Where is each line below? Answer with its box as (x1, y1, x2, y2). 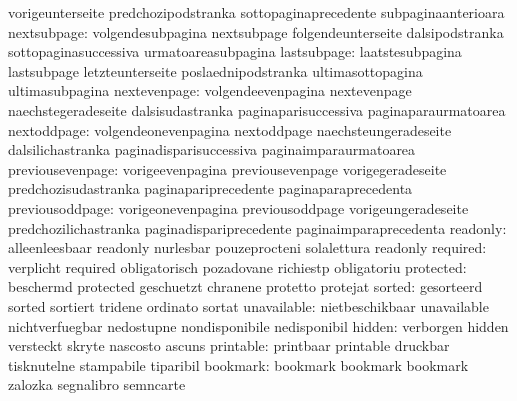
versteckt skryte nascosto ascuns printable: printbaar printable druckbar (8, 335, 450, 356)
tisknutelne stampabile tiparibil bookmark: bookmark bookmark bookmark (8, 354, 469, 375)
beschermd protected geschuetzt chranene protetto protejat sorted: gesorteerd (8, 276, 483, 297)
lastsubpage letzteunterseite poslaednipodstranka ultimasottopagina (8, 60, 423, 81)
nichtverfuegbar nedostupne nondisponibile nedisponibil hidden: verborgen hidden (8, 315, 509, 336)
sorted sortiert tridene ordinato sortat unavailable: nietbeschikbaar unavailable (8, 295, 489, 316)
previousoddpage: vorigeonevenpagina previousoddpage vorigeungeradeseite (8, 197, 469, 218)
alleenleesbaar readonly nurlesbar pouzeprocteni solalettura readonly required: (8, 237, 487, 258)
